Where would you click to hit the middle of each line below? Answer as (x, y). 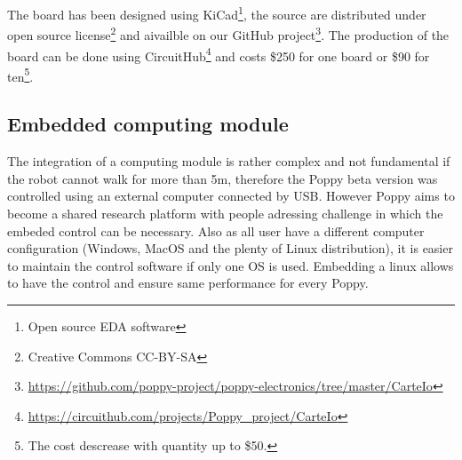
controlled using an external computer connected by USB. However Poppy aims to (231, 196)
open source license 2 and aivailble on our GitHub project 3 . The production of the (228, 33)
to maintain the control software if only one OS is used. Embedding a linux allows (231, 265)
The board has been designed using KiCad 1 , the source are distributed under (217, 13)
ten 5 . (20, 75)
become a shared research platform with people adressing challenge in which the (225, 213)
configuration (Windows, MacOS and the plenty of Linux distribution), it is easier (230, 248)
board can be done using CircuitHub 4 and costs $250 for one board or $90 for (219, 54)
